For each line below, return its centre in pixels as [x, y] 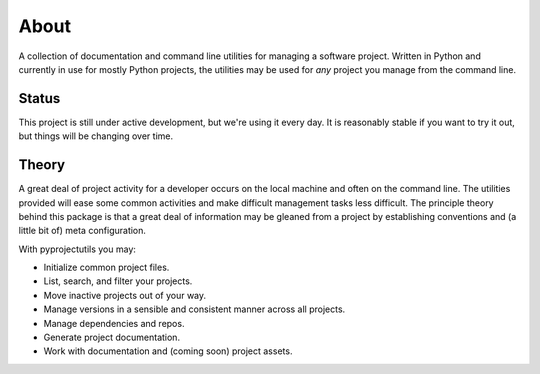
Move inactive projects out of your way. [125, 295]
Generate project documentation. [111, 337]
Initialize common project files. [106, 267]
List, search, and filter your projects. [118, 281]
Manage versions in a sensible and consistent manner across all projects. [194, 309]
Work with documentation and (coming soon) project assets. [168, 351]
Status [39, 98]
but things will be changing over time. [96, 136]
